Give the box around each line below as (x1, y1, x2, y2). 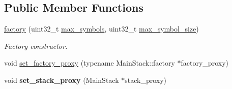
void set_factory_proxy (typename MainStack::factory (4, 57, 175, 68)
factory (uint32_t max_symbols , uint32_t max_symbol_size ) (4, 23, 199, 34)
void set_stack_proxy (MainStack (4, 74, 119, 85)
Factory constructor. (4, 40, 68, 51)
